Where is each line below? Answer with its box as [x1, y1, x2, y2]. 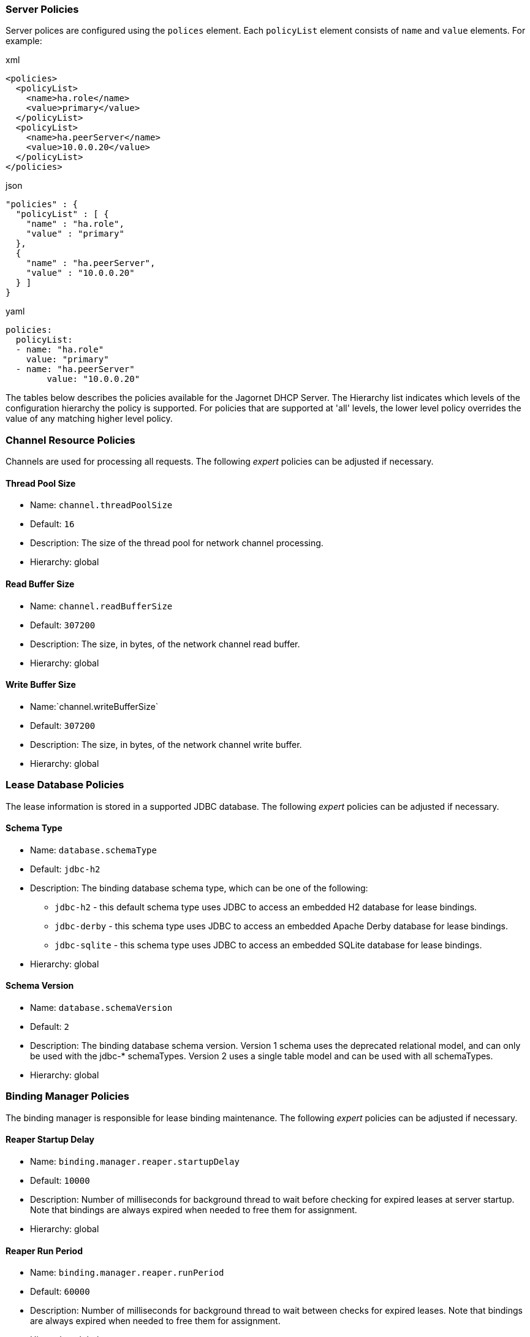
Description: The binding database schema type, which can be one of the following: [30, 882, 368, 893]
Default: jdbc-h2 [30, 863, 100, 874]
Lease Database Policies [6, 779, 124, 791]
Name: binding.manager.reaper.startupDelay [30, 1156, 240, 1167]
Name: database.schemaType [30, 844, 157, 855]
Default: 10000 [30, 1175, 90, 1186]
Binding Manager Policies [6, 1090, 129, 1103]
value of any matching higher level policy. [6, 413, 173, 424]
